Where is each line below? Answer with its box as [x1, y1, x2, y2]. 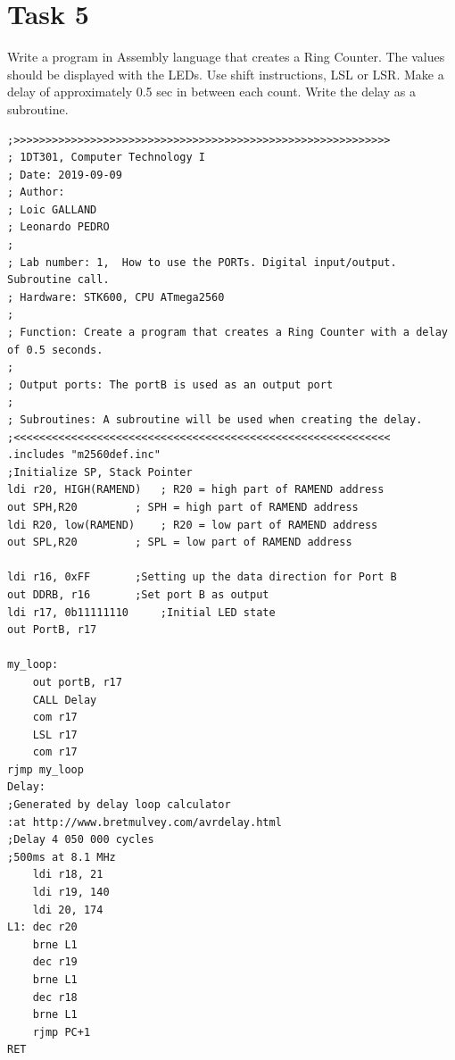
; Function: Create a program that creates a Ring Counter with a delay [7, 326, 448, 339]
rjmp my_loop [7, 763, 84, 776]
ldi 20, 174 [32, 903, 103, 916]
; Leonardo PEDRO [7, 221, 110, 234]
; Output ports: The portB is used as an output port [7, 378, 334, 391]
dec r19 [32, 956, 78, 969]
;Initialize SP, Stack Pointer [7, 465, 193, 479]
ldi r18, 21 [32, 868, 103, 881]
